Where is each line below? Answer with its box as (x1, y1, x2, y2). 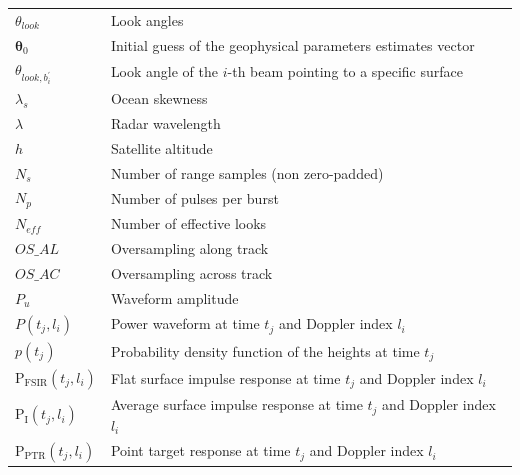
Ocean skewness (110, 88, 208, 109)
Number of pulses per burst (110, 187, 279, 208)
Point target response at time (110, 440, 291, 461)
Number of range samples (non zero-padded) (110, 162, 384, 183)
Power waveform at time (110, 313, 260, 334)
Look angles (110, 9, 184, 30)
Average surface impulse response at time (110, 394, 363, 415)
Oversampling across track (110, 262, 273, 283)
